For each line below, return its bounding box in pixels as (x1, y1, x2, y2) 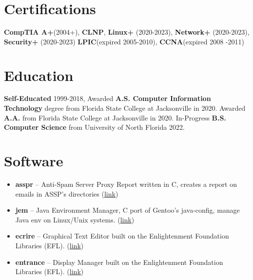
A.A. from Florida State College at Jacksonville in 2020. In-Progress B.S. (4, 112, 226, 122)
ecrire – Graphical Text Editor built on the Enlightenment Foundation (15, 231, 229, 241)
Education (4, 65, 74, 85)
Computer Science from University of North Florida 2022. (4, 122, 185, 132)
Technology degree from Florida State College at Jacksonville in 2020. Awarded (4, 103, 246, 113)
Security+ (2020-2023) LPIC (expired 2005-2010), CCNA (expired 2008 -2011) (4, 36, 244, 46)
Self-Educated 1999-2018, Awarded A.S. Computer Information (4, 93, 211, 103)
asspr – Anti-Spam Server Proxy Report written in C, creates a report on (15, 179, 237, 189)
